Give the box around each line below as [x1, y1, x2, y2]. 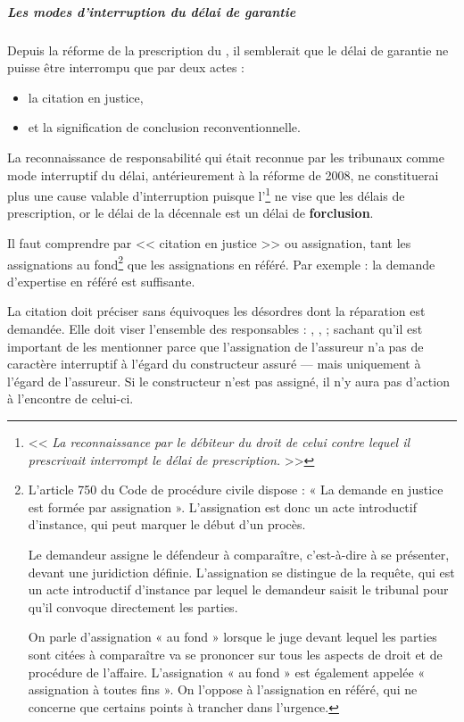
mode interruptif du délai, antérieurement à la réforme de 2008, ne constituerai [7, 165, 439, 184]
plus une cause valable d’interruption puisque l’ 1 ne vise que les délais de [7, 184, 405, 204]
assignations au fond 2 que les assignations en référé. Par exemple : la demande [7, 252, 435, 273]
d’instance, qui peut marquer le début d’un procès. [28, 515, 306, 534]
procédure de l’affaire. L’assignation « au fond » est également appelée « [28, 662, 426, 681]
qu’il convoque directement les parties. [28, 597, 238, 616]
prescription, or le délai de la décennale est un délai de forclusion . [7, 203, 374, 222]
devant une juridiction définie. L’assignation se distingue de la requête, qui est [28, 562, 455, 581]
